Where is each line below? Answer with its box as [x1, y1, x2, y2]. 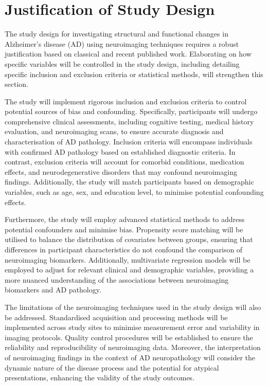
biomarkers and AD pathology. [5, 284, 101, 295]
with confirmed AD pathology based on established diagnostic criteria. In [5, 146, 236, 157]
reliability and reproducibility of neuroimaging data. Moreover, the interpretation [5, 342, 261, 353]
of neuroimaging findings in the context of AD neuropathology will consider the [5, 352, 256, 362]
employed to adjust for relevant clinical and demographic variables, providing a [5, 264, 254, 275]
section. [5, 79, 28, 89]
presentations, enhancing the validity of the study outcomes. [5, 372, 195, 383]
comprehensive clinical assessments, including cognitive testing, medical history [5, 116, 254, 126]
